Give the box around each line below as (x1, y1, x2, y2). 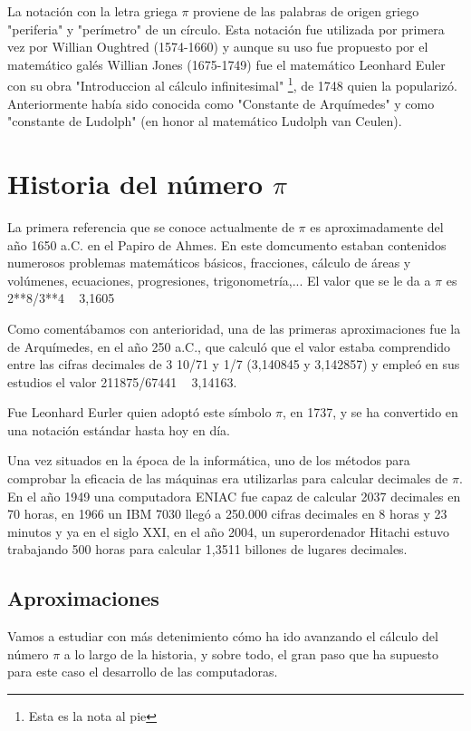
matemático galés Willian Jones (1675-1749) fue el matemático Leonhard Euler (7, 54, 446, 73)
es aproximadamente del (310, 217, 444, 236)
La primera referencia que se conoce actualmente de (7, 217, 294, 236)
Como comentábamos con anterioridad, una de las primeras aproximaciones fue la (7, 318, 461, 337)
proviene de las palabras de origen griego (193, 2, 419, 20)
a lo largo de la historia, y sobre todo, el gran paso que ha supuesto (63, 644, 439, 663)
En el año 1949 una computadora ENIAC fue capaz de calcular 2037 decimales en (7, 486, 461, 505)
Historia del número (7, 165, 264, 201)
